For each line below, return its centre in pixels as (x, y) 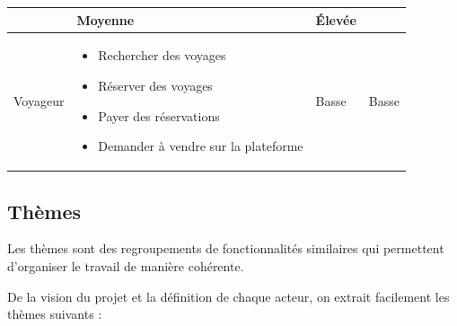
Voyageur (39, 100)
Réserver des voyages (155, 85)
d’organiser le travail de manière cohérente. (126, 266)
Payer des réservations (159, 115)
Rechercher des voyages (162, 55)
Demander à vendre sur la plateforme (201, 146)
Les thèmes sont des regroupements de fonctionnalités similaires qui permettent (226, 248)
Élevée (336, 19)
